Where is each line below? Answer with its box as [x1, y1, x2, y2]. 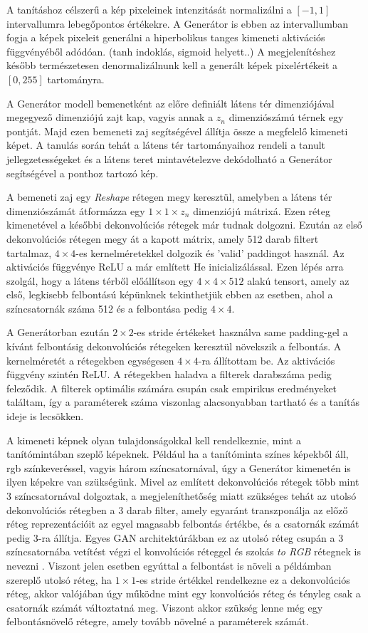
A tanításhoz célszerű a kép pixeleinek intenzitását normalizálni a [6, 2, 292, 16]
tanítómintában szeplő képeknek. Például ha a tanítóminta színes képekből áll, [6, 446, 349, 461]
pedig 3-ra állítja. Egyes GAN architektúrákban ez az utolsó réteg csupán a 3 [6, 530, 344, 545]
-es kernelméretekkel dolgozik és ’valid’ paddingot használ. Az [75, 245, 345, 260]
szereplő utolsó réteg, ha [6, 572, 112, 587]
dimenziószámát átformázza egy [6, 203, 145, 218]
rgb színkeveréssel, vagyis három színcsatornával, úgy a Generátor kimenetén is [6, 460, 351, 475]
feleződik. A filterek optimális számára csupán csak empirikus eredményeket [6, 380, 337, 395]
